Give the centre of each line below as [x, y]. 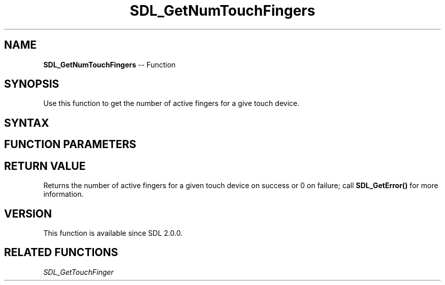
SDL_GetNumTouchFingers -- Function [109, 64]
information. [63, 194]
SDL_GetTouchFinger [78, 272]
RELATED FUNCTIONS [61, 253]
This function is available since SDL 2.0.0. [113, 233]
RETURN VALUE [45, 166]
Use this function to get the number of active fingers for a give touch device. [171, 103]
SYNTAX [27, 123]
